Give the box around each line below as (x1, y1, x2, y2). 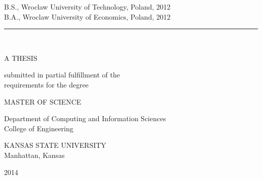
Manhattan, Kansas (4, 149, 65, 160)
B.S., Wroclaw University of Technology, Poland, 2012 (4, 2, 171, 12)
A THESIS (4, 52, 37, 63)
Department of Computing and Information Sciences (4, 113, 166, 124)
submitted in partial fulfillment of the (4, 69, 120, 80)
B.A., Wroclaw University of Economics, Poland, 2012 (4, 11, 171, 22)
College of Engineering (4, 123, 74, 133)
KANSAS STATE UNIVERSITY (4, 140, 106, 150)
